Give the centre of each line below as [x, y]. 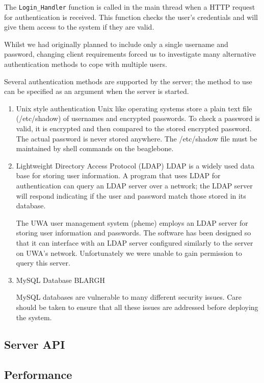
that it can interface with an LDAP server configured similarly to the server [135, 242]
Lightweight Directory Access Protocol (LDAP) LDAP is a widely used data [135, 165]
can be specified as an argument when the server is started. [97, 91]
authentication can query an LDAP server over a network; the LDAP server [134, 185]
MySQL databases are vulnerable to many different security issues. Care [129, 297]
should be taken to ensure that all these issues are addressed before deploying [137, 307]
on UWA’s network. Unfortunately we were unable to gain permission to [129, 253]
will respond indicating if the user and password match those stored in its [131, 195]
